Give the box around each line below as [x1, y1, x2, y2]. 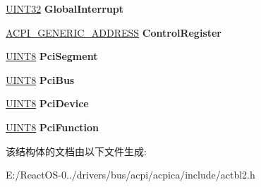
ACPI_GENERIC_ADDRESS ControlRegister [6, 25, 222, 40]
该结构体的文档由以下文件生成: [6, 143, 147, 158]
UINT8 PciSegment [6, 49, 98, 64]
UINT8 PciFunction [6, 119, 99, 134]
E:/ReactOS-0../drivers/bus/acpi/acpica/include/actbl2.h [6, 167, 255, 182]
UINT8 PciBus [6, 72, 75, 87]
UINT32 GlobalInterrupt [6, 1, 123, 16]
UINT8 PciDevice [6, 96, 89, 111]
